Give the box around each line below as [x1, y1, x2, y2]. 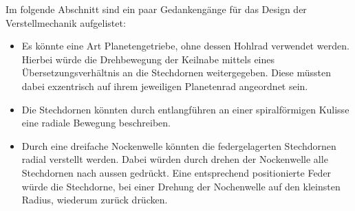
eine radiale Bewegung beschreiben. [21, 115, 171, 130]
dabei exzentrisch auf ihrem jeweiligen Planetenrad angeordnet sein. [21, 78, 308, 93]
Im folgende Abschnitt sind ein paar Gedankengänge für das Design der [6, 2, 307, 16]
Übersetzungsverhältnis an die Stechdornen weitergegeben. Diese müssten [21, 65, 331, 80]
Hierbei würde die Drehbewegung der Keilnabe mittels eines [21, 52, 275, 66]
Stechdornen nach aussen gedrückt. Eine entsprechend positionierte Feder [21, 165, 332, 179]
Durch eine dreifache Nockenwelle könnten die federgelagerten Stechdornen [21, 138, 336, 153]
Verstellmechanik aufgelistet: [6, 15, 126, 30]
